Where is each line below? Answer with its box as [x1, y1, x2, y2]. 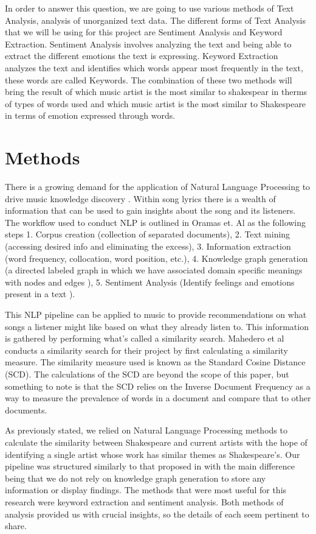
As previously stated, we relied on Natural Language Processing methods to [5, 424, 287, 437]
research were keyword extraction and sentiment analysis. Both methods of [5, 495, 284, 508]
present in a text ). [5, 287, 75, 300]
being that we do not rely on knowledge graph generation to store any [5, 471, 266, 484]
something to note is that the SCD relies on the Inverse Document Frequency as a [5, 379, 311, 392]
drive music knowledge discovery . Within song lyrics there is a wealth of [5, 192, 276, 205]
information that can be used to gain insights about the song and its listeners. [5, 204, 296, 217]
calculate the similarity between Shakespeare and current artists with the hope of [5, 435, 307, 448]
